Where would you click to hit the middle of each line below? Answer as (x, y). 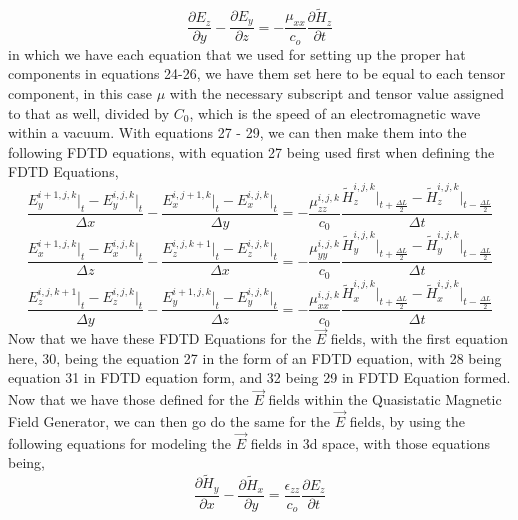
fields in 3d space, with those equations (370, 442)
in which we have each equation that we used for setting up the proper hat (237, 53)
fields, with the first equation (419, 338)
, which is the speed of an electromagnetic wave (335, 112)
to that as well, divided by (89, 112)
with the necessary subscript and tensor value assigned (337, 92)
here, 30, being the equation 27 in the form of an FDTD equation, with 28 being (255, 357)
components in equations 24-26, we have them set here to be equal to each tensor (257, 73)
